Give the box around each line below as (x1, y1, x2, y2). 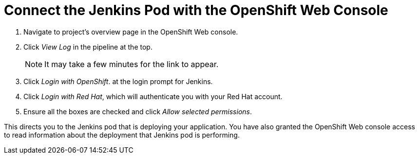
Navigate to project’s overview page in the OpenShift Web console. (23, 27, 238, 36)
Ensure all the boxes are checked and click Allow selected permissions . (23, 107, 252, 116)
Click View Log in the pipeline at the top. (23, 42, 152, 51)
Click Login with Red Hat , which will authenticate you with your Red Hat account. (23, 92, 283, 101)
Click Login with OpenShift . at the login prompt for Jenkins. (23, 77, 213, 86)
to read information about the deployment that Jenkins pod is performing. (4, 130, 240, 139)
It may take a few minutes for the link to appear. (44, 59, 219, 69)
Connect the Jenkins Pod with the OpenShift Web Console (4, 2, 388, 18)
